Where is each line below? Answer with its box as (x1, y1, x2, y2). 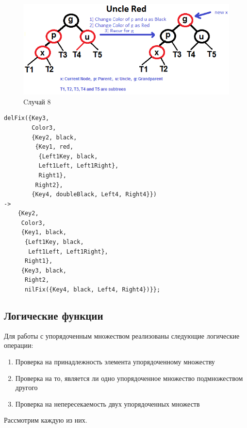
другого (15, 382, 38, 393)
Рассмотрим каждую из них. (4, 415, 87, 425)
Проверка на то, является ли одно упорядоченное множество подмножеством (15, 373, 243, 383)
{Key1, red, (35, 143, 74, 151)
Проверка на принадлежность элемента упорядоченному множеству (15, 357, 215, 367)
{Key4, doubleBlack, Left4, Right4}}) (32, 191, 157, 198)
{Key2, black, (32, 134, 77, 141)
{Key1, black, (21, 229, 66, 236)
